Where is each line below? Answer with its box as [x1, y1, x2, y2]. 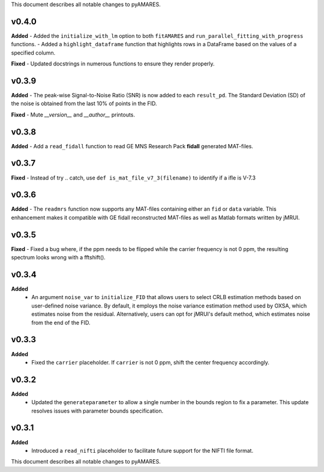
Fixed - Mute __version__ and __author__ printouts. [11, 111, 135, 118]
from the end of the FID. [31, 319, 91, 326]
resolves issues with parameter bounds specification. [31, 407, 164, 414]
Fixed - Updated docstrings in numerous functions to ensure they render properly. [11, 60, 215, 67]
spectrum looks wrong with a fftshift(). [11, 254, 106, 261]
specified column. [11, 49, 56, 56]
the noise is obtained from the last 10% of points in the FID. [11, 100, 157, 107]
